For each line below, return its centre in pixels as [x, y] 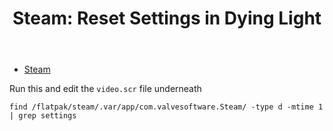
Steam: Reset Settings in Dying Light [167, 18]
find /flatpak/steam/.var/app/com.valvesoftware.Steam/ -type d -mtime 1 [166, 107]
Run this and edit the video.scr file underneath [105, 89]
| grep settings [43, 116]
